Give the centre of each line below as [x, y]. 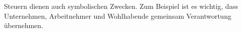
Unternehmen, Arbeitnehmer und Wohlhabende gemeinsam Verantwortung [118, 16]
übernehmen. [24, 25]
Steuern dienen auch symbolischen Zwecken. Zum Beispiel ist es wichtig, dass [121, 6]
